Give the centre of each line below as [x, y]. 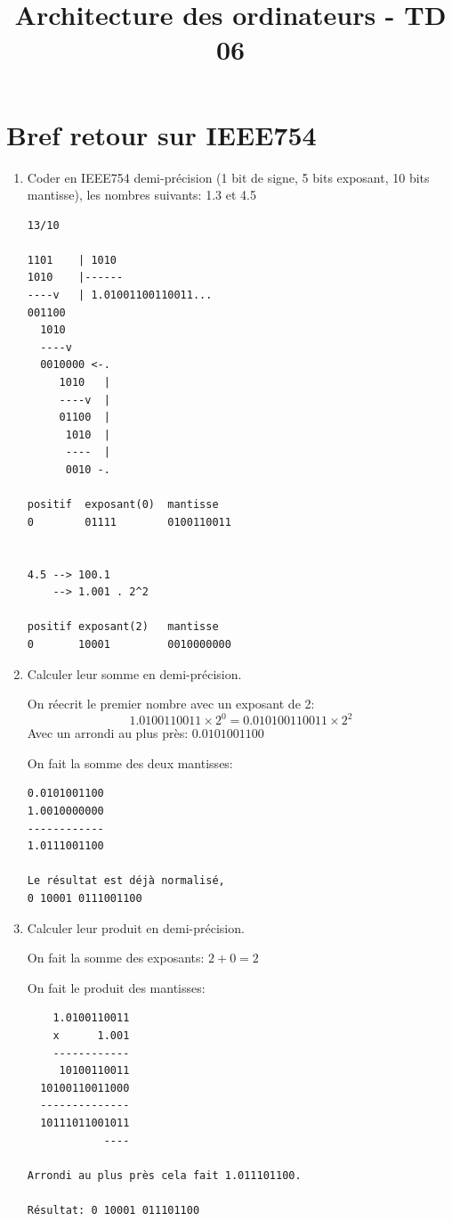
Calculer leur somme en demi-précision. [134, 673]
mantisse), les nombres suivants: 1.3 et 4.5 [141, 195]
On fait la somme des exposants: [116, 958]
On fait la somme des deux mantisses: [130, 762]
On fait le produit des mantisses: [116, 987]
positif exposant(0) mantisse [123, 505]
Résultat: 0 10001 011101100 [113, 1210]
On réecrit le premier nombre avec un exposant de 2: [171, 704]
